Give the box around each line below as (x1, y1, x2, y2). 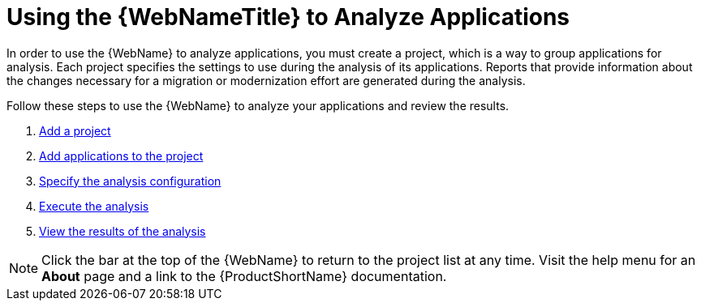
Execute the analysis (39, 198, 149, 213)
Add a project (39, 123, 111, 138)
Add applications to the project (39, 148, 204, 163)
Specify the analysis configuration (39, 173, 221, 188)
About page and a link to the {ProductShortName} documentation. (41, 267, 447, 284)
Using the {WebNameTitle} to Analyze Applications (6, 3, 570, 31)
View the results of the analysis (39, 224, 206, 238)
